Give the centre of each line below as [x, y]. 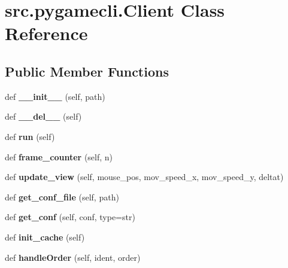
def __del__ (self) [43, 116]
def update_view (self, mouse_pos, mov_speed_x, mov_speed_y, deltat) [144, 177]
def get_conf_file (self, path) [62, 197]
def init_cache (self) [45, 237]
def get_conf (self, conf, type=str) [70, 217]
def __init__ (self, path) [55, 96]
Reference [46, 33]
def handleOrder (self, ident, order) [73, 257]
